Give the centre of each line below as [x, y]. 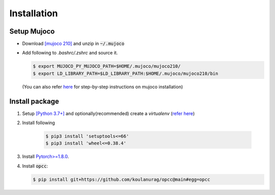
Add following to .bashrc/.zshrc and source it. [70, 53]
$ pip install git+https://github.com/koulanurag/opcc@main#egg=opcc [121, 179]
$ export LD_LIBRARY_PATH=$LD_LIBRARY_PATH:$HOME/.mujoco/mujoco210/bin [126, 73]
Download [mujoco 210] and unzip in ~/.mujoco [73, 44]
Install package [34, 101]
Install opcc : [35, 166]
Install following [39, 123]
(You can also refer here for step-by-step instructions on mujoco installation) [103, 87]
